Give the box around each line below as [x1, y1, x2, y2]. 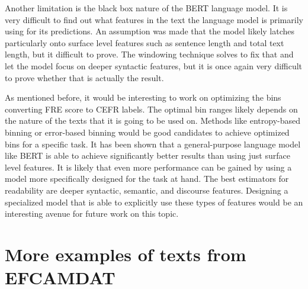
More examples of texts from [5, 242, 246, 266]
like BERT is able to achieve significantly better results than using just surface [5, 149, 290, 162]
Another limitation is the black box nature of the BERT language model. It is [5, 2, 288, 14]
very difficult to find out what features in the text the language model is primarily [5, 13, 303, 25]
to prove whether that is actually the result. [5, 71, 164, 84]
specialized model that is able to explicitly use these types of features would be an [5, 195, 303, 208]
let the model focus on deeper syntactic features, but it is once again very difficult [5, 59, 303, 72]
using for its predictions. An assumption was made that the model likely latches [5, 25, 295, 37]
